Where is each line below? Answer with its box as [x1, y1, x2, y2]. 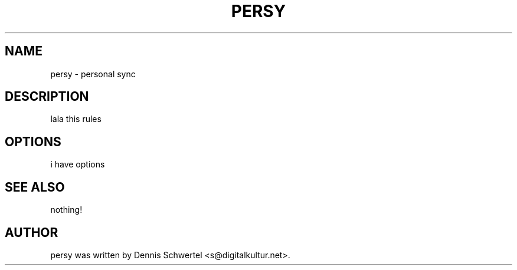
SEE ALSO [5, 179, 65, 195]
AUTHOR [5, 225, 58, 240]
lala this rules [50, 114, 102, 124]
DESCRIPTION [5, 89, 89, 104]
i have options [50, 159, 105, 170]
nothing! [50, 205, 83, 215]
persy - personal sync [50, 68, 136, 79]
